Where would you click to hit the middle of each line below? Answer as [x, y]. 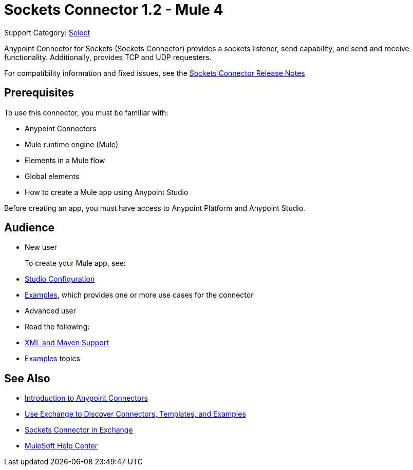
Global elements [52, 176]
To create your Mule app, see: [75, 263]
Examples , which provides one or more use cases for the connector [139, 295]
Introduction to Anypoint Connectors [86, 398]
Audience [30, 228]
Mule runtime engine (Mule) [72, 144]
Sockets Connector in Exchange [79, 430]
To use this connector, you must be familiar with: [86, 112]
